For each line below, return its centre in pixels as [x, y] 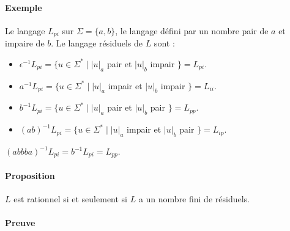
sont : [164, 43]
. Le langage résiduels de [97, 43]
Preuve [20, 223]
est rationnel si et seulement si [71, 199]
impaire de [25, 43]
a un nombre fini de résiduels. [194, 199]
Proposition [30, 176]
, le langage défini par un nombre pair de [192, 30]
